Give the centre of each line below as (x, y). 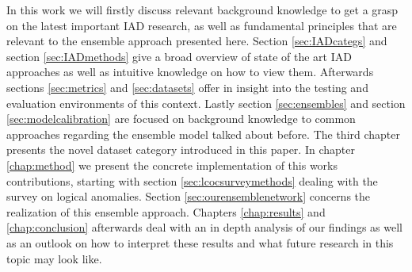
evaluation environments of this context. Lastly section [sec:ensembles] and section (206, 103)
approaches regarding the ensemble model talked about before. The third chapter (204, 134)
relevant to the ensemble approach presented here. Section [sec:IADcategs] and (197, 41)
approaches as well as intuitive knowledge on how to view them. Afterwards (190, 72)
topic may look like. (54, 258)
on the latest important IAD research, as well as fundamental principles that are (202, 25)
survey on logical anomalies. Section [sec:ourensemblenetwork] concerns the (189, 196)
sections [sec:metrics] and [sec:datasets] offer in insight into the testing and (187, 87)
